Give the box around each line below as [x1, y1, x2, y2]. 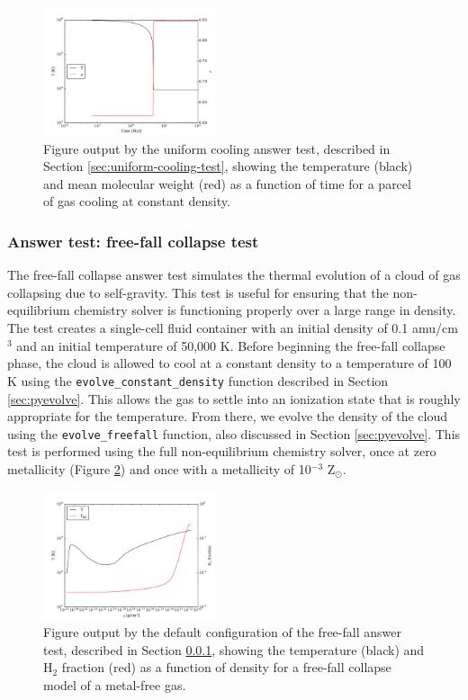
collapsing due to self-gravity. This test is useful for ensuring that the [7, 283, 389, 301]
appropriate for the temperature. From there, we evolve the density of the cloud [7, 407, 447, 426]
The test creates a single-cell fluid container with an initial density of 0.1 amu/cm [7, 319, 458, 337]
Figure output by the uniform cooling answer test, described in [43, 139, 391, 157]
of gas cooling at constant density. [43, 192, 230, 211]
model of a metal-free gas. [43, 676, 186, 694]
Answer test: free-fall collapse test [7, 229, 259, 252]
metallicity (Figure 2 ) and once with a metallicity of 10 [7, 459, 311, 478]
